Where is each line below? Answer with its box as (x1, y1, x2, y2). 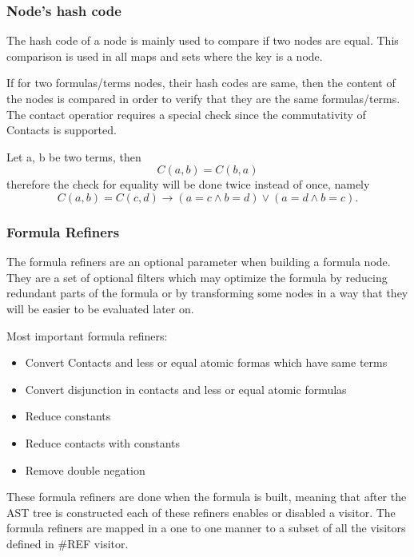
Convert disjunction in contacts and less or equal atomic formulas (25, 380, 347, 397)
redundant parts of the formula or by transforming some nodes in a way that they (6, 284, 408, 301)
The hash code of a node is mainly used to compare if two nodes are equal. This (6, 32, 399, 49)
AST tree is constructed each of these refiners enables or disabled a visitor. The (6, 503, 396, 520)
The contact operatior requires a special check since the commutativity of (6, 105, 366, 122)
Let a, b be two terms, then (6, 148, 141, 165)
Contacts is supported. (6, 121, 117, 138)
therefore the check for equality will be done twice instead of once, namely (6, 176, 370, 193)
